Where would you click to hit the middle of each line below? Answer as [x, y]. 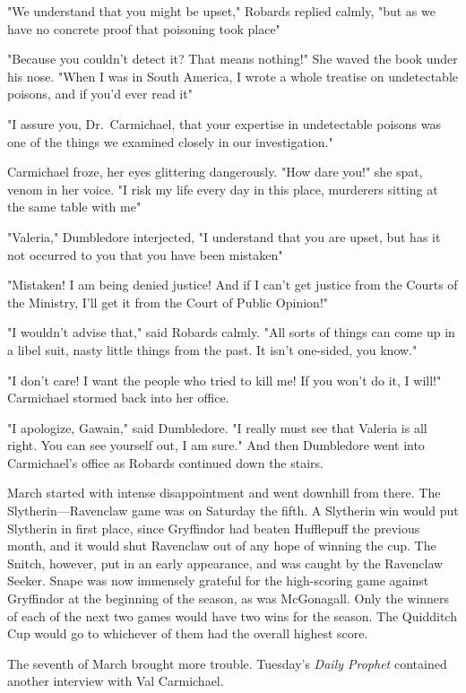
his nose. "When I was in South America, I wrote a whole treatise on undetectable [233, 76]
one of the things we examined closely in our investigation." [170, 141]
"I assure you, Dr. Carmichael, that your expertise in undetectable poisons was [224, 123]
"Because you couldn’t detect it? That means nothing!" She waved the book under [233, 59]
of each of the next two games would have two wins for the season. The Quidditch [232, 615]
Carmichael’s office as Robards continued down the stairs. [165, 462]
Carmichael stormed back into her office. [118, 398]
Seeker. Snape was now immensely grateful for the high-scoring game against [218, 580]
